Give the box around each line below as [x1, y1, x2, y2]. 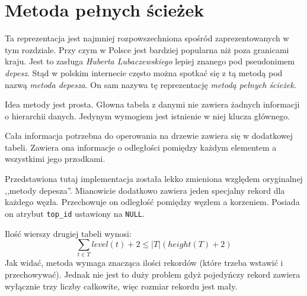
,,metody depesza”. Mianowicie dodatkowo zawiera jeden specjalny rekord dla [5, 184, 285, 196]
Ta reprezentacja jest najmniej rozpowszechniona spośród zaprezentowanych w [5, 32, 289, 44]
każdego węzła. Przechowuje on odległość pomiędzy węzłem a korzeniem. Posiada [5, 196, 300, 208]
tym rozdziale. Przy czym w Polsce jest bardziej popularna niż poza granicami [5, 43, 289, 56]
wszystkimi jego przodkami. [5, 152, 105, 165]
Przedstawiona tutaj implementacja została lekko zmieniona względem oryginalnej [5, 173, 303, 185]
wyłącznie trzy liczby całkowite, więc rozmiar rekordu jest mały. [5, 279, 238, 292]
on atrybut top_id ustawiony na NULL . [5, 207, 145, 219]
